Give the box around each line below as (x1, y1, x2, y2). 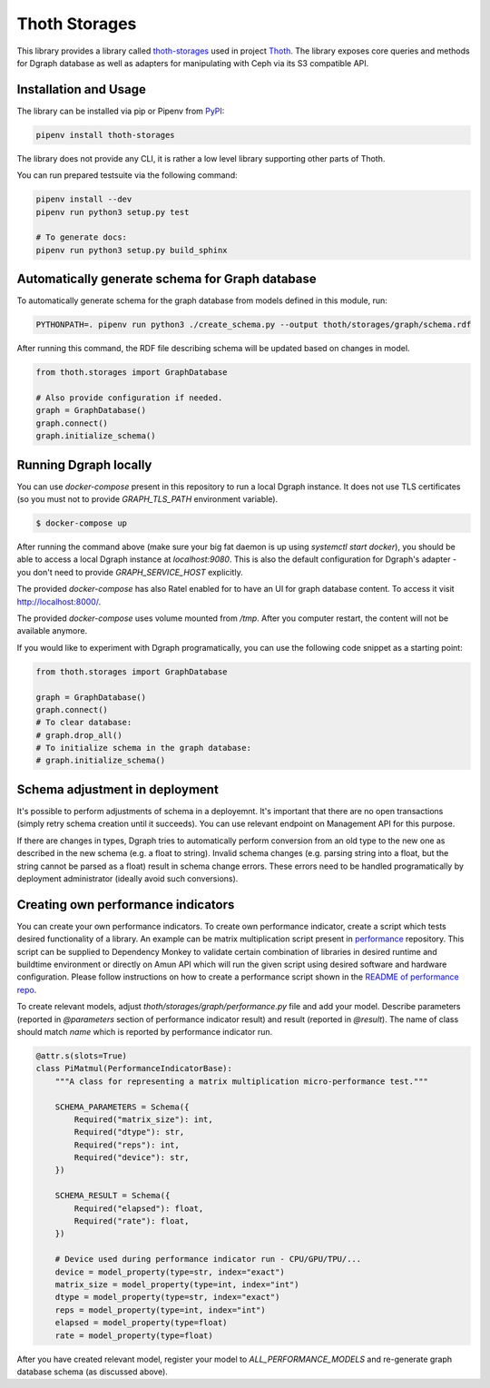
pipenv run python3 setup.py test (35, 207, 190, 217)
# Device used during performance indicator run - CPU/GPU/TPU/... (54, 1254, 362, 1265)
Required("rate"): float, (73, 1216, 190, 1226)
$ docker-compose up (35, 518, 127, 528)
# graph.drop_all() (35, 730, 122, 740)
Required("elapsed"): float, (73, 1203, 204, 1214)
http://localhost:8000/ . (16, 596, 102, 607)
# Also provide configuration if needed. (35, 392, 223, 403)
